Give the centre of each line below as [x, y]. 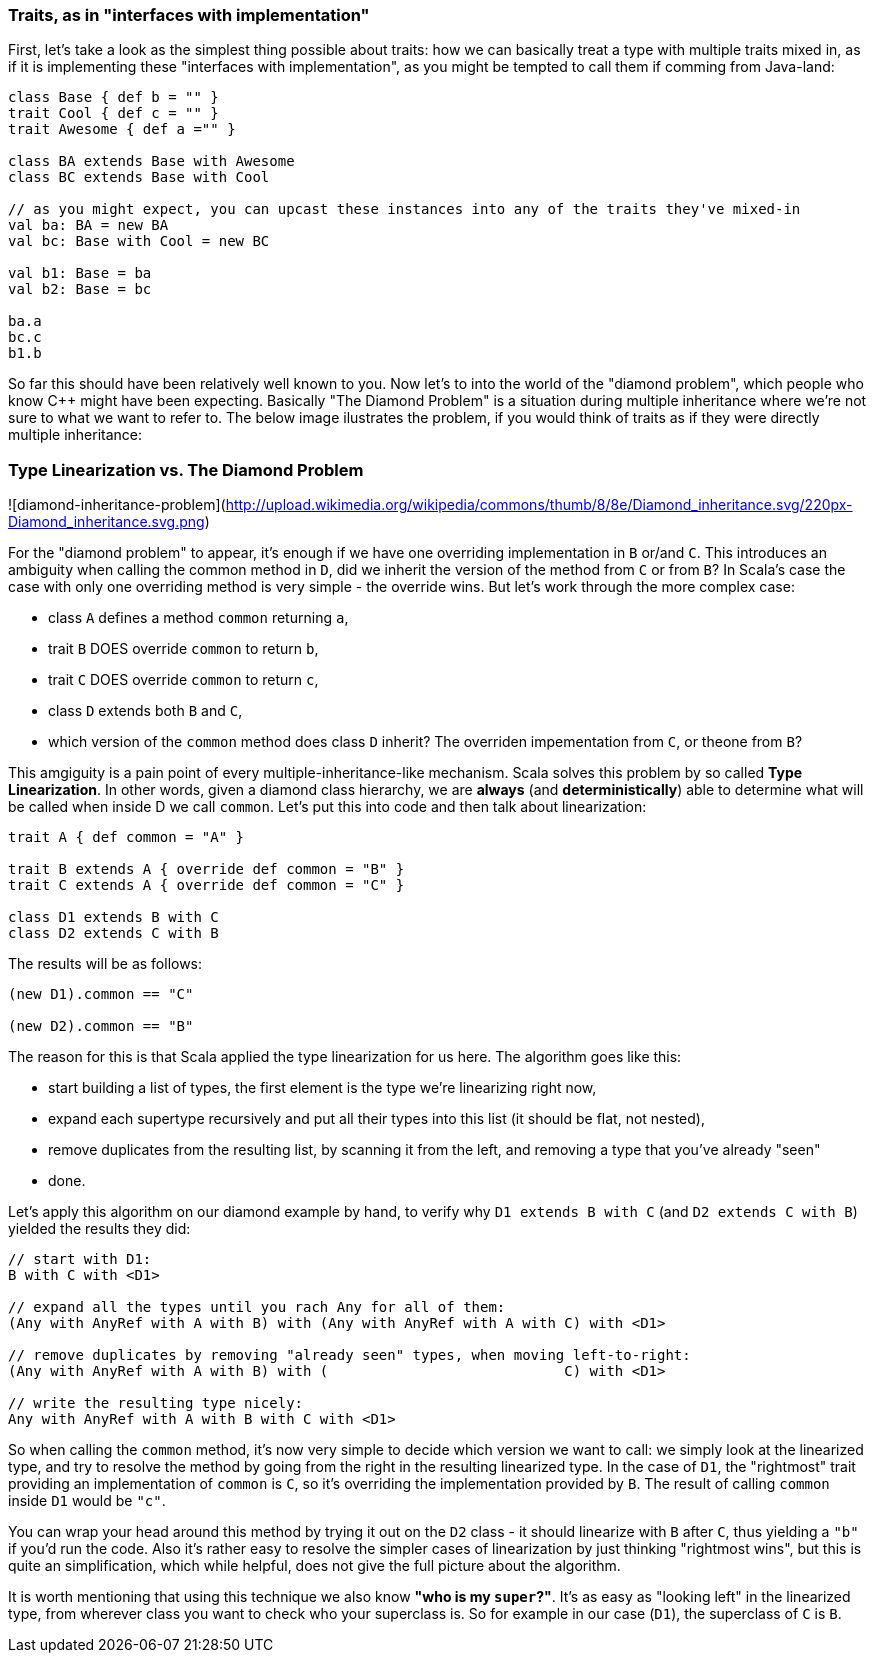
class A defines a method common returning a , [198, 618]
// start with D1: [80, 1259]
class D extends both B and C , [145, 711]
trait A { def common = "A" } [126, 837]
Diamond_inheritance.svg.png [106, 522]
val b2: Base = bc [80, 289]
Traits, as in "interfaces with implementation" [189, 15]
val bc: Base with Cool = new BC [139, 241]
